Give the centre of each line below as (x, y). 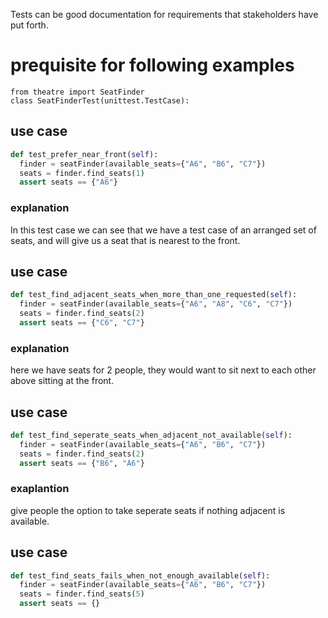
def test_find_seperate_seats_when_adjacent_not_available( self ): (151, 435)
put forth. (29, 25)
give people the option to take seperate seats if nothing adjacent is (148, 510)
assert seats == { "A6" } (68, 182)
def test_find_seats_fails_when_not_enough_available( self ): (140, 575)
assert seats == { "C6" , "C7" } (82, 322)
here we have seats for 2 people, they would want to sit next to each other (163, 370)
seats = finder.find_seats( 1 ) (82, 173)
